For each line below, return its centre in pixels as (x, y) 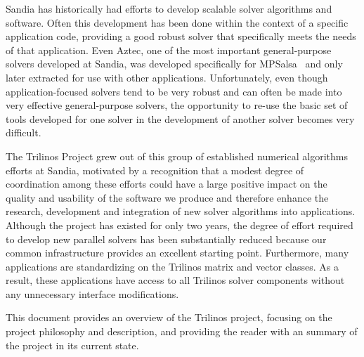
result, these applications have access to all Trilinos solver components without (175, 280)
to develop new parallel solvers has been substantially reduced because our (166, 239)
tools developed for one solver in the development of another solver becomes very (180, 118)
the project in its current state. (72, 345)
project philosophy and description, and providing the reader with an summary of (182, 331)
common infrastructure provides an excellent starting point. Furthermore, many (177, 253)
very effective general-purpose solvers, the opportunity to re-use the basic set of (177, 105)
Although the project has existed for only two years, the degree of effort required (180, 225)
